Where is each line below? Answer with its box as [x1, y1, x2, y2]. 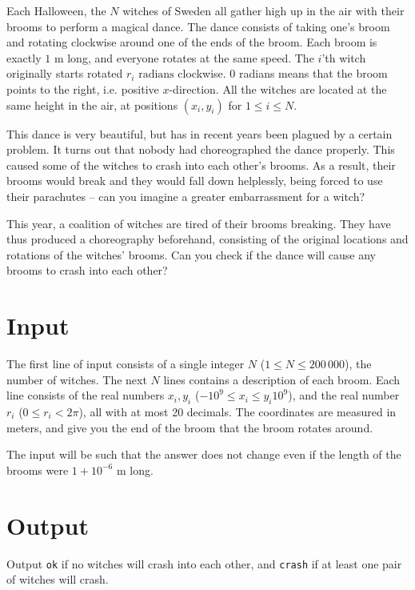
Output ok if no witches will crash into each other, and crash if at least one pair [6, 555, 402, 572]
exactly [6, 49, 42, 66]
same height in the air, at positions [6, 96, 178, 113]
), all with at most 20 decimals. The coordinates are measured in [78, 403, 397, 420]
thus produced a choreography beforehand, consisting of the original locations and [6, 231, 409, 247]
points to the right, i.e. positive [6, 80, 159, 97]
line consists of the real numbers [6, 387, 165, 403]
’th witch [321, 49, 366, 66]
